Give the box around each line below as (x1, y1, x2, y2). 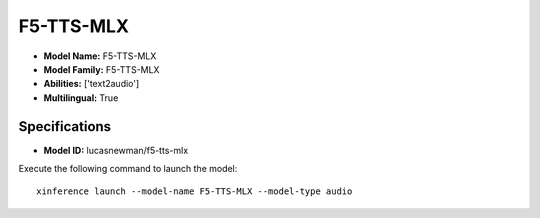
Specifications (18, 118, 112, 135)
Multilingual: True (43, 91, 119, 104)
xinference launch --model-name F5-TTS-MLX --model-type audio (36, 186, 353, 197)
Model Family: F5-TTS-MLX (43, 63, 160, 75)
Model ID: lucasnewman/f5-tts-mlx (43, 144, 189, 156)
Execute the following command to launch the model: (18, 163, 238, 175)
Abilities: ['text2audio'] (43, 78, 140, 90)
